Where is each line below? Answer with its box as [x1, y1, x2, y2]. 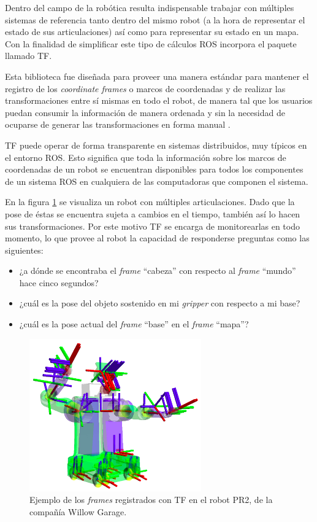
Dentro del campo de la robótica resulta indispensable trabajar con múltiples [5, 1, 294, 14]
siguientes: [5, 243, 44, 256]
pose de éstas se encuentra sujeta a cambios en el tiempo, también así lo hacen [5, 207, 300, 220]
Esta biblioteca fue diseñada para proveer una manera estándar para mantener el [5, 69, 309, 82]
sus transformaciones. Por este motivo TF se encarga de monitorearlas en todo [5, 219, 300, 232]
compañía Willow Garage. [29, 505, 127, 518]
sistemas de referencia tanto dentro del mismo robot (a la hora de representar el [5, 13, 305, 26]
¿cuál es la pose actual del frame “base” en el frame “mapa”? [19, 317, 249, 330]
